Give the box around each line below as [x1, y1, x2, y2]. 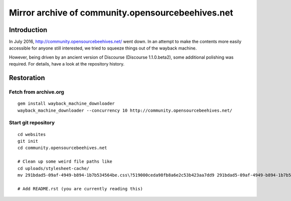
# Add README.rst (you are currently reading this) [17, 186, 143, 191]
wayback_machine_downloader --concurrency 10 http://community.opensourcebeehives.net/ [17, 107, 233, 113]
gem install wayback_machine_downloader [17, 101, 115, 106]
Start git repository [9, 119, 55, 126]
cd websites [17, 132, 46, 137]
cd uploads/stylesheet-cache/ [17, 166, 90, 171]
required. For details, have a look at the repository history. [9, 61, 125, 67]
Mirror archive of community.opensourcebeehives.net [9, 7, 233, 18]
